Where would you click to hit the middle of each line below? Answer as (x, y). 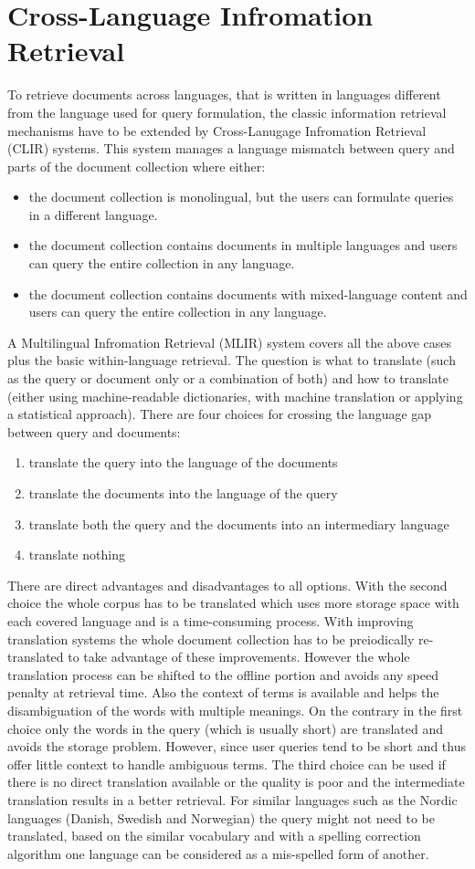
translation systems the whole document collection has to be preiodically (211, 639)
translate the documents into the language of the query (183, 493)
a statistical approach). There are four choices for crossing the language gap (220, 414)
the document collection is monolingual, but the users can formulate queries (241, 197)
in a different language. (93, 214)
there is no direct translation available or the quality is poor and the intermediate (236, 782)
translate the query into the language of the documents (183, 462)
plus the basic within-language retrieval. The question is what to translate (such (232, 360)
